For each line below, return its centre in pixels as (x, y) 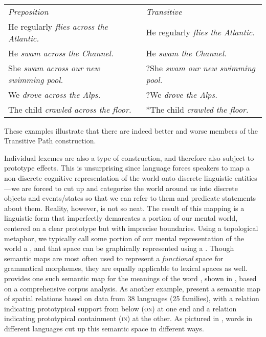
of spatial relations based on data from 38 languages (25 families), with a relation (132, 298)
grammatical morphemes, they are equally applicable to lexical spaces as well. (126, 268)
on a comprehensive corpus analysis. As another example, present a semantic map (132, 288)
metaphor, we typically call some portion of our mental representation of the (124, 238)
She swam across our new (54, 68)
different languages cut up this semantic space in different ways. (104, 328)
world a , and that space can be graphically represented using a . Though (119, 248)
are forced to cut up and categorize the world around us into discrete (130, 188)
